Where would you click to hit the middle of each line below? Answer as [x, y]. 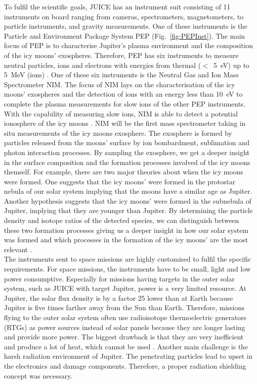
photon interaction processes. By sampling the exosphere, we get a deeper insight [127, 152]
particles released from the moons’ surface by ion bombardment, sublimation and [127, 142]
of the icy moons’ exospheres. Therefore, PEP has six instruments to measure [121, 55]
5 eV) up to [232, 65]
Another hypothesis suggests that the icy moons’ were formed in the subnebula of [128, 200]
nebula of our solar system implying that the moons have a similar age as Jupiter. [128, 191]
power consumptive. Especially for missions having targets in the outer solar [119, 278]
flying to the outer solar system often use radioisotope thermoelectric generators [125, 317]
